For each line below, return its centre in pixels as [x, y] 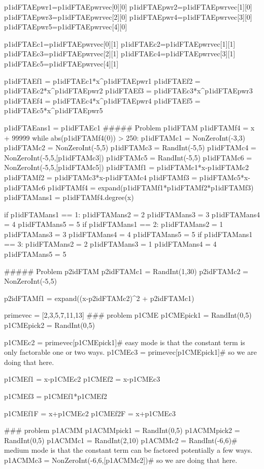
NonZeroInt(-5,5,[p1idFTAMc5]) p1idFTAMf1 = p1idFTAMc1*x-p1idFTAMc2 [126, 167]
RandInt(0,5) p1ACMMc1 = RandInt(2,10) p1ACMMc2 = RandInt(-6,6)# [121, 440]
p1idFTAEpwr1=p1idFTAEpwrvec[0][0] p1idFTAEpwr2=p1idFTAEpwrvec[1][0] [128, 7]
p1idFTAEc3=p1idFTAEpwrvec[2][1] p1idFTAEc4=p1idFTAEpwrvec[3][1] [120, 54]
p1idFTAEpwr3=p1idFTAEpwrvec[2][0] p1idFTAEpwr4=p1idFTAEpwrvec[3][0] [128, 16]
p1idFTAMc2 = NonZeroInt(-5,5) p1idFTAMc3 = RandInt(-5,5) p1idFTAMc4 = [130, 147]
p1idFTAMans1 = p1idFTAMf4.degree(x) [69, 197]
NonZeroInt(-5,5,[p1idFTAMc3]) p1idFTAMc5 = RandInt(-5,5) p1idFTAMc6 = [128, 157]
